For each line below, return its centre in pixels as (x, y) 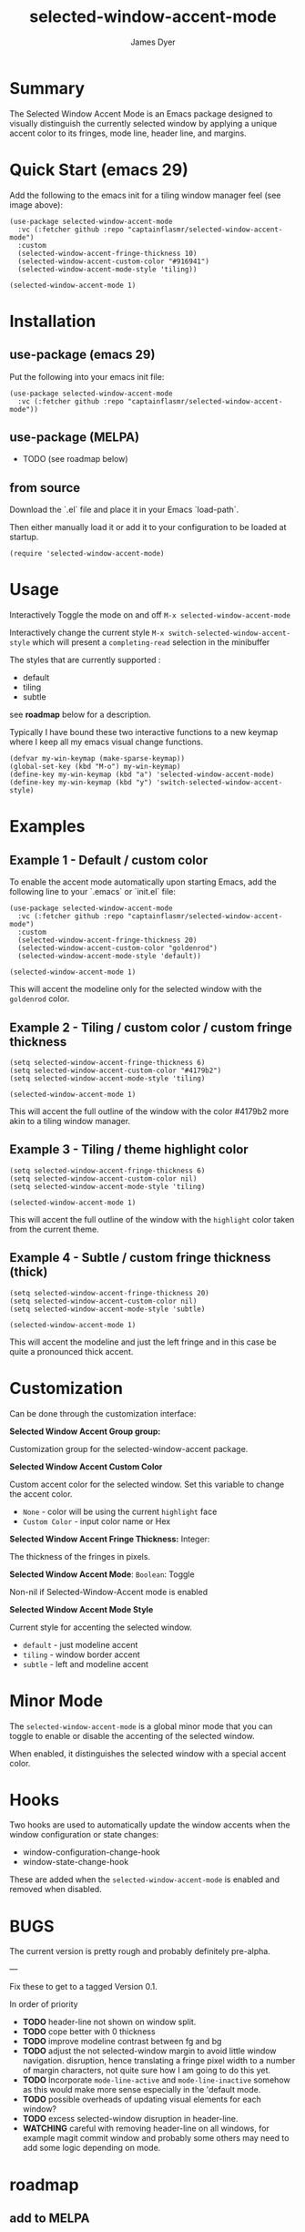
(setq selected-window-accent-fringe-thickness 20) (109, 1293)
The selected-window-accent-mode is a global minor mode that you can (141, 1726)
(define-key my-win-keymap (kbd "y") (81, 783)
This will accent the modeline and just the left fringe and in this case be (143, 1342)
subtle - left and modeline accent (85, 1664)
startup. (24, 537)
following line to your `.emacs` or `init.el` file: (92, 892)
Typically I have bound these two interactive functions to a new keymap (144, 732)
